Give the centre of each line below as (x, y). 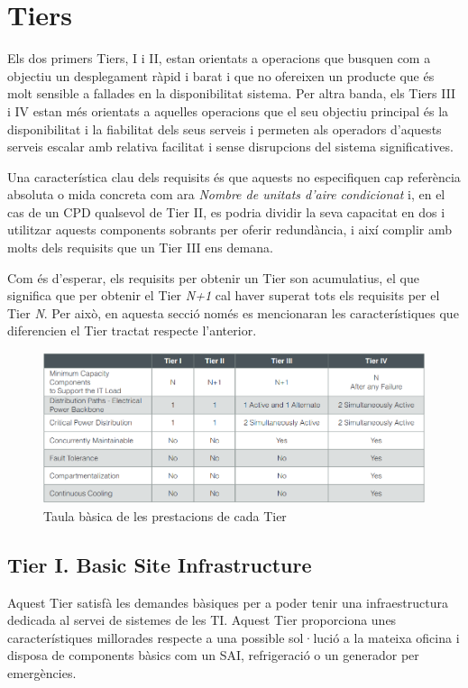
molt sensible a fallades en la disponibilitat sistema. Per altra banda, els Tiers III (232, 93)
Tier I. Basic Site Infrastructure (160, 564)
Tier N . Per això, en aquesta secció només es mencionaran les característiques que (233, 312)
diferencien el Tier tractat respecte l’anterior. (132, 330)
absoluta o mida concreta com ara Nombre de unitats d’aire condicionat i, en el (226, 194)
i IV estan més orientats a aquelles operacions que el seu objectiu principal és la (228, 110)
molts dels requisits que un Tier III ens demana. (140, 248)
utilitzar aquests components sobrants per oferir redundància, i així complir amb (230, 229)
